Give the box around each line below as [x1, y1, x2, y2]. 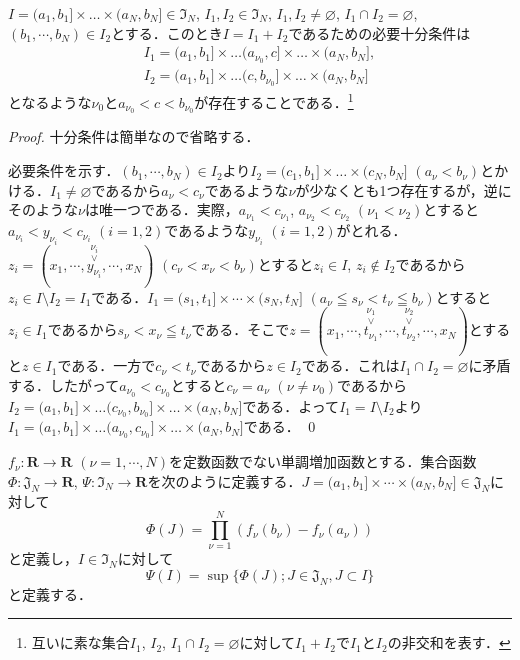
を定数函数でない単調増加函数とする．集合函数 [168, 451, 477, 472]
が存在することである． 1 [194, 88, 354, 112]
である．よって [242, 395, 340, 416]
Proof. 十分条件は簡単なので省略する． [8, 126, 260, 147]
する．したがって [8, 374, 120, 395]
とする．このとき [111, 22, 223, 43]
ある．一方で [71, 355, 156, 376]
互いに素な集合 [31, 632, 130, 653]
